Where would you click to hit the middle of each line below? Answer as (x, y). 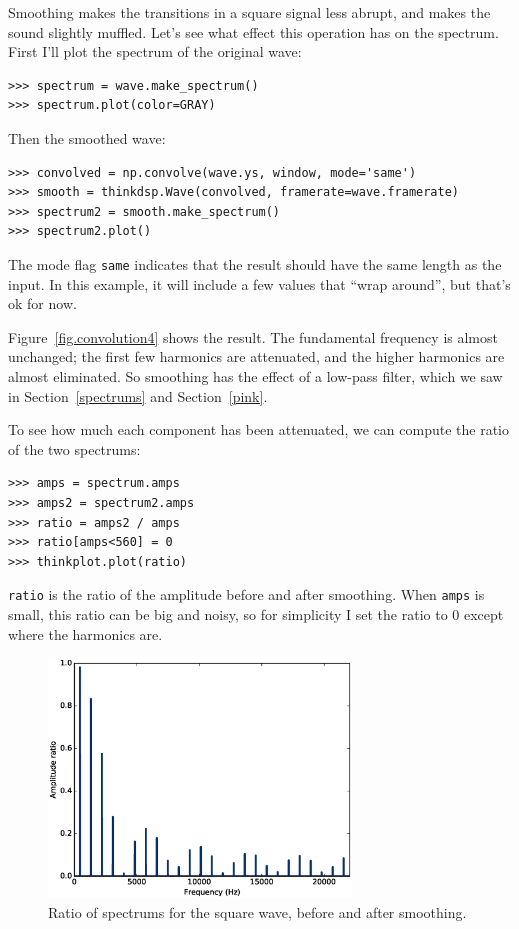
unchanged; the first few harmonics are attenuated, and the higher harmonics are (256, 356)
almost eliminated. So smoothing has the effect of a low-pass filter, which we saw (255, 375)
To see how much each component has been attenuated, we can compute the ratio (259, 429)
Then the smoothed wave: (87, 137)
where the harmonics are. (85, 633)
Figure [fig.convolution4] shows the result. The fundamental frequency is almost (253, 336)
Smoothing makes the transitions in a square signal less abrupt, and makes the (249, 12)
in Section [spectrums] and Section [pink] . (138, 395)
